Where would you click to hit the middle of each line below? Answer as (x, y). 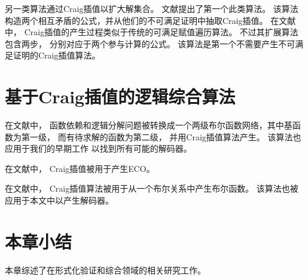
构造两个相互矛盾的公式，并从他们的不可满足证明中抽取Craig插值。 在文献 (150, 20)
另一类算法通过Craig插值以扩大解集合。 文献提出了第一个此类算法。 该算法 (152, 8)
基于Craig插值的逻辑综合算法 (120, 96)
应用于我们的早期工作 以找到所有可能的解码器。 (98, 148)
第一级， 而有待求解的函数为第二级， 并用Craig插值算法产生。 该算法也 (161, 136)
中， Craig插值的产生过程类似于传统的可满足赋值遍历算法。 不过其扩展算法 (152, 32)
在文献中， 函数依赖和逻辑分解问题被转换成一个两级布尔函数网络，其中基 (149, 125)
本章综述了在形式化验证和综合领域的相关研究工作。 (105, 270)
